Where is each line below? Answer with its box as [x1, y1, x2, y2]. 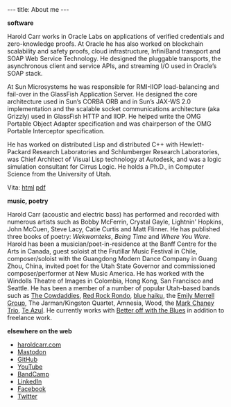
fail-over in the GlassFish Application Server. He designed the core [7, 90, 198, 98]
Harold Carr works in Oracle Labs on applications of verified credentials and [7, 33, 225, 40]
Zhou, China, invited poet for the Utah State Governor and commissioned [7, 262, 216, 270]
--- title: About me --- [7, 6, 69, 13]
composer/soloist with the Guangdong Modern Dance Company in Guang [7, 255, 217, 263]
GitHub [17, 356, 38, 363]
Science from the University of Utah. [7, 170, 112, 178]
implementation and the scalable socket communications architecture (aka [7, 105, 221, 113]
